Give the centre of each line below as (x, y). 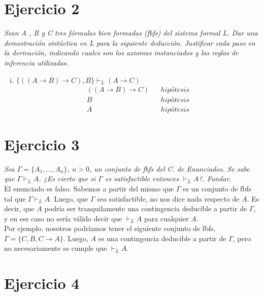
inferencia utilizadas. (36, 62)
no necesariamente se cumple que (56, 248)
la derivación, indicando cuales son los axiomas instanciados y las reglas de (121, 53)
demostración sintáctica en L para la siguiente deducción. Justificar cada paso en (130, 42)
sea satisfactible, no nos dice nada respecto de (168, 198)
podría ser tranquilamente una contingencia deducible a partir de (146, 208)
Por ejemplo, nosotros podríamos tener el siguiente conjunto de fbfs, (110, 228)
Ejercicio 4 (42, 283)
